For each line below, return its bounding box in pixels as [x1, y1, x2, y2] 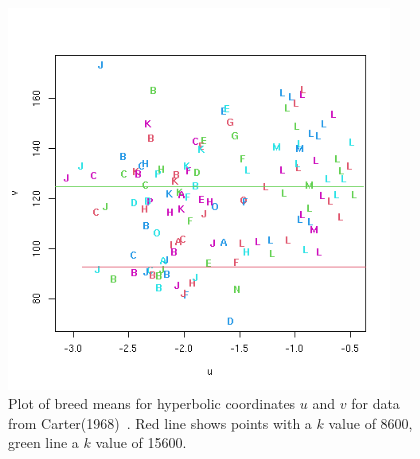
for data [351, 393, 400, 414]
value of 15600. [95, 432, 187, 453]
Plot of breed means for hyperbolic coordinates [8, 393, 296, 414]
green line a [8, 432, 79, 453]
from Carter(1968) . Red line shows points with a [8, 412, 312, 433]
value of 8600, [328, 412, 413, 433]
